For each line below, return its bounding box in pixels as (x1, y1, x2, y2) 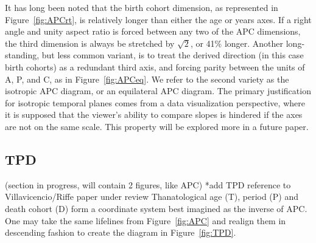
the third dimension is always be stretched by (5, 36, 175, 49)
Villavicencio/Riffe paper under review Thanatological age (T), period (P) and (5, 190, 299, 203)
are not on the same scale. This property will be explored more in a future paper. (5, 120, 309, 132)
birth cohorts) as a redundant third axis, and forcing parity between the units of (5, 60, 305, 73)
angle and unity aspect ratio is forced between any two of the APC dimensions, (5, 25, 301, 38)
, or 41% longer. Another (190, 36, 284, 49)
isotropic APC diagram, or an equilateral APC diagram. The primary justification (5, 84, 311, 97)
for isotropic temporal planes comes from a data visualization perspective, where (5, 96, 305, 109)
